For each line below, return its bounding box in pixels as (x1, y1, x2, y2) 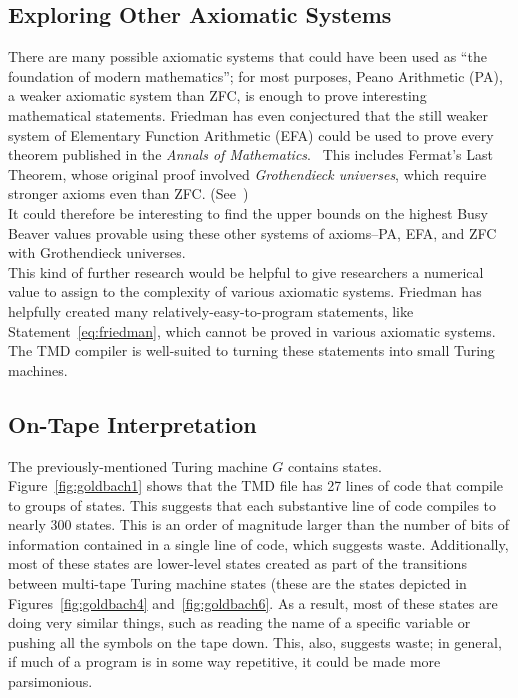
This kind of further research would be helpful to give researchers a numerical (8, 261, 484, 282)
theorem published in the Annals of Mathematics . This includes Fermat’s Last (8, 144, 493, 165)
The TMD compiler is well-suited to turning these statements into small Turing (8, 340, 495, 361)
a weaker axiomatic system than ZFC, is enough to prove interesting (8, 85, 427, 106)
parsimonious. (8, 671, 93, 692)
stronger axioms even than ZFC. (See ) (8, 183, 249, 204)
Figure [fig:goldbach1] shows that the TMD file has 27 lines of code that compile (8, 475, 504, 496)
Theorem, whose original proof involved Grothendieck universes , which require (8, 163, 487, 184)
